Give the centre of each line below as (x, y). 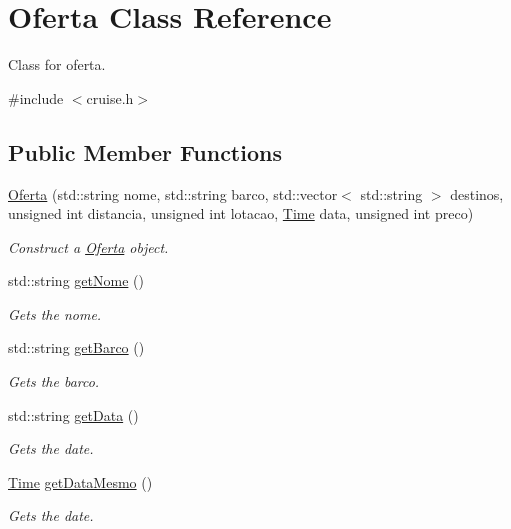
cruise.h (110, 97)
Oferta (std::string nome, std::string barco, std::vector (173, 193)
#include (36, 97)
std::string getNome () (76, 280)
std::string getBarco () (76, 347)
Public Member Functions (145, 151)
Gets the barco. (54, 381)
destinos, (477, 193)
